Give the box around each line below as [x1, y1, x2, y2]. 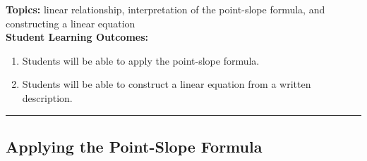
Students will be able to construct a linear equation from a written [22, 77, 311, 91]
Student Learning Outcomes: [6, 30, 149, 44]
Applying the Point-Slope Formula [6, 135, 263, 157]
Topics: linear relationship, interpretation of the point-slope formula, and [6, 2, 325, 16]
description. [22, 90, 73, 105]
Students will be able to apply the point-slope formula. [22, 53, 260, 67]
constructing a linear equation [6, 15, 136, 30]
